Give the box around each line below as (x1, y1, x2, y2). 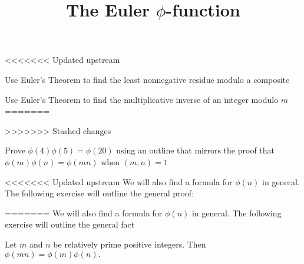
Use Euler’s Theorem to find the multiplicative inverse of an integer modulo (5, 93, 279, 105)
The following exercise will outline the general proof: (5, 187, 194, 199)
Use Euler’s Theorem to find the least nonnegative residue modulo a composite (5, 73, 290, 85)
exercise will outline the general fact (5, 218, 135, 230)
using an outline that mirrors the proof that (116, 144, 275, 156)
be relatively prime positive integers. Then (53, 238, 206, 250)
